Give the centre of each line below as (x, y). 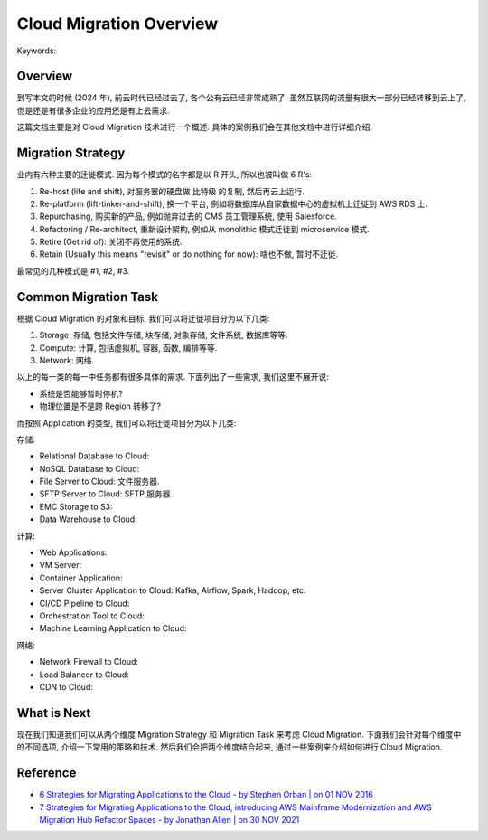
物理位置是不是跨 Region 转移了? (100, 406)
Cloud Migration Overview (117, 24)
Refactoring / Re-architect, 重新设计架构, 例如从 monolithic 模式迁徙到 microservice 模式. (204, 229)
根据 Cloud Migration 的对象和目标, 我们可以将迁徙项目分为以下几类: (143, 318)
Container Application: (81, 578)
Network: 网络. (67, 360)
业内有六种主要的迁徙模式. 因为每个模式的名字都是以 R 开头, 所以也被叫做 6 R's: (164, 175)
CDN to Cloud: (66, 686)
